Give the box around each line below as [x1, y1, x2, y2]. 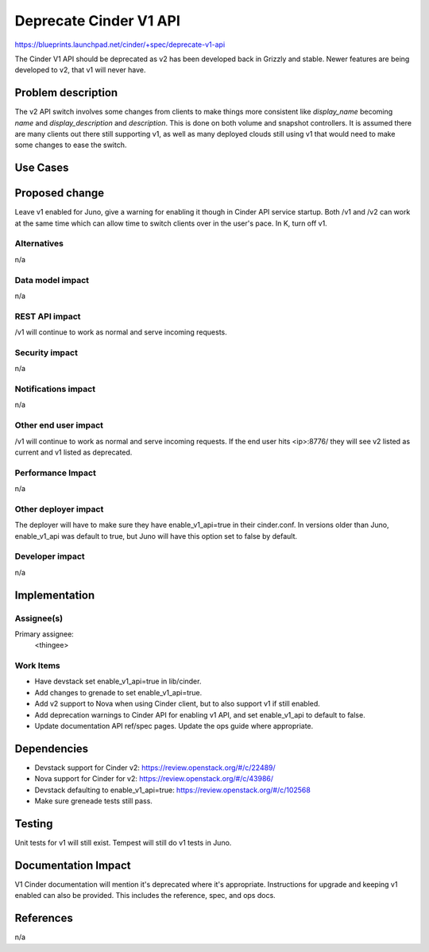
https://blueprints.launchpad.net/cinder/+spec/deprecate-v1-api [14, 40, 226, 49]
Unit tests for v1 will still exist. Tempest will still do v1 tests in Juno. [14, 838, 232, 847]
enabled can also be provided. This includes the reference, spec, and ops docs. [14, 891, 276, 900]
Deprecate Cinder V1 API [14, 12, 180, 29]
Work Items [14, 660, 60, 671]
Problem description [14, 86, 118, 99]
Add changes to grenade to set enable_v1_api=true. [34, 687, 203, 697]
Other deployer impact [14, 503, 104, 514]
